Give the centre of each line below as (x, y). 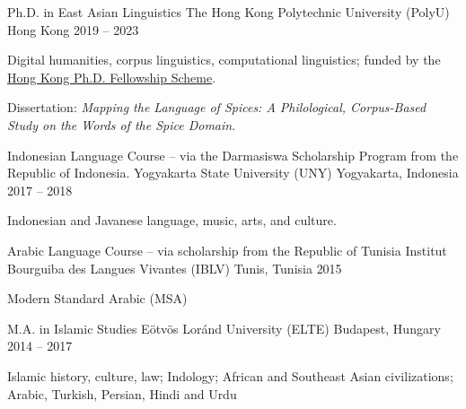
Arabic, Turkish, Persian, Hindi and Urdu (122, 393)
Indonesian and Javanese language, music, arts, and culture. (172, 220)
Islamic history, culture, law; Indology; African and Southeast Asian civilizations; (230, 375)
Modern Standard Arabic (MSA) (97, 298)
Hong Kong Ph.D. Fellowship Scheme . (112, 77)
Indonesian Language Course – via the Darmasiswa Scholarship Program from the (233, 155)
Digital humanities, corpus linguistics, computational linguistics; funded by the (224, 60)
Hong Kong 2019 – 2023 (73, 29)
